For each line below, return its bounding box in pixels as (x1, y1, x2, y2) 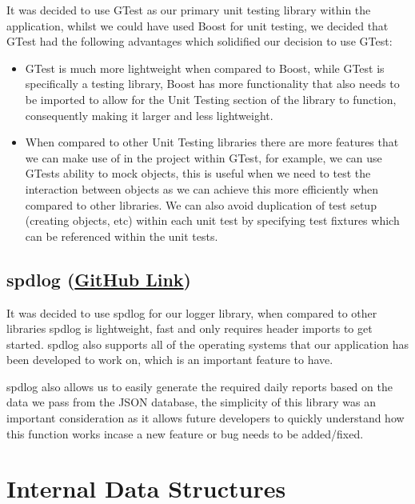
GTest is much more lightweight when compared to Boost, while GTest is (25, 59, 385, 76)
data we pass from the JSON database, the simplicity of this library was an (6, 394, 376, 410)
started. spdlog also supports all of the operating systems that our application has (6, 335, 409, 352)
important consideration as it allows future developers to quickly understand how (6, 410, 405, 426)
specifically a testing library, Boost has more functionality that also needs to (25, 75, 400, 92)
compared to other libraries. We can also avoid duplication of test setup (25, 196, 377, 213)
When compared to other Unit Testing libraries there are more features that (25, 134, 399, 150)
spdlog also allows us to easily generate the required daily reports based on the (6, 378, 393, 394)
